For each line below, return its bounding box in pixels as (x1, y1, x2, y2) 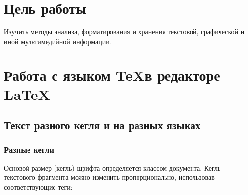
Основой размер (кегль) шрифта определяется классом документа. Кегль (4, 162, 221, 172)
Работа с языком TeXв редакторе (4, 65, 220, 85)
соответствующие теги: (4, 182, 73, 192)
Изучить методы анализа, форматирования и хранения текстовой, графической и (4, 26, 245, 37)
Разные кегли (4, 143, 54, 155)
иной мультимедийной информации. (4, 36, 111, 46)
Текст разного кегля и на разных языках (4, 118, 201, 133)
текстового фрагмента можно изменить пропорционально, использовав (4, 172, 215, 182)
